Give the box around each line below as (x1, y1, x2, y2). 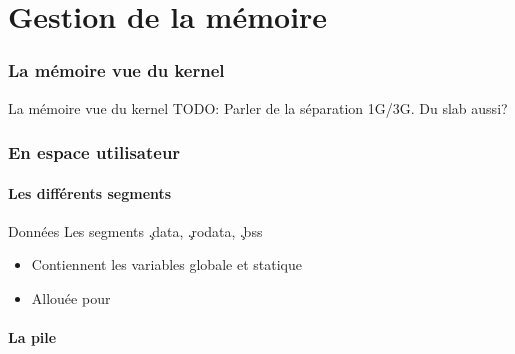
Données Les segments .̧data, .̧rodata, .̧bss (8, 220, 263, 241)
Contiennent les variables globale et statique (31, 254, 302, 275)
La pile (8, 327, 57, 348)
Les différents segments (8, 182, 172, 203)
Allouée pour (31, 288, 111, 309)
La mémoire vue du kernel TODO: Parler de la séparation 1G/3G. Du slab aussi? (8, 97, 508, 118)
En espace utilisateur (8, 140, 181, 165)
